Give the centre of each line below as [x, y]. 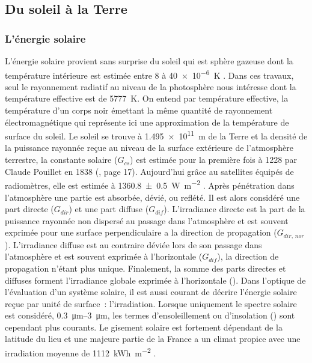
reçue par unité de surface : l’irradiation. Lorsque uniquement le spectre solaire [151, 303]
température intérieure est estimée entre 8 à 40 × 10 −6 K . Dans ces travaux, [149, 74]
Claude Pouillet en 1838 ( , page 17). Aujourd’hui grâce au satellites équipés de [149, 171]
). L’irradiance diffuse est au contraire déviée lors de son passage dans [133, 244]
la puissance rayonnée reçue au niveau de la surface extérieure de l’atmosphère [149, 148]
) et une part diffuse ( [109, 209]
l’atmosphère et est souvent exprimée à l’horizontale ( [104, 256]
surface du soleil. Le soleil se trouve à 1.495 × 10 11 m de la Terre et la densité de [156, 135]
